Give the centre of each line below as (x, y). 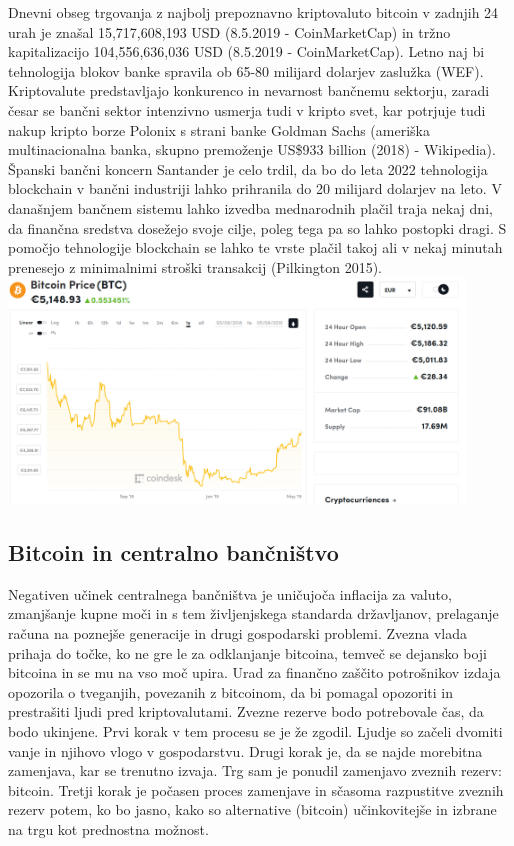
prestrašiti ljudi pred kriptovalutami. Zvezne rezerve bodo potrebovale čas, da (246, 711)
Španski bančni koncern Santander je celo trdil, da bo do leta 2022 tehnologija (248, 168)
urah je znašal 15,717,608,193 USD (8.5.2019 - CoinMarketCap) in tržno (229, 31)
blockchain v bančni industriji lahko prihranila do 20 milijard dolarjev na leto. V (255, 188)
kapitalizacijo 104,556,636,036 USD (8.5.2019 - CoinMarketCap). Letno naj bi (246, 51)
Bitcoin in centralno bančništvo (173, 552)
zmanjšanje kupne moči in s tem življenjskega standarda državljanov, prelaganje (253, 613)
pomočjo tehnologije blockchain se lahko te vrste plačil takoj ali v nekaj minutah (255, 247)
